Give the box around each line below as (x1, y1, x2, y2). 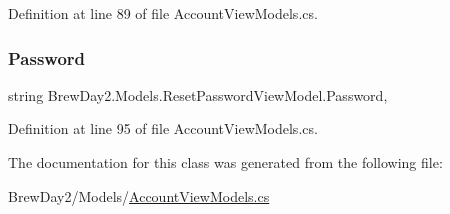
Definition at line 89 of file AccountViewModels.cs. (8, 3, 318, 23)
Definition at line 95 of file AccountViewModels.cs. (8, 118, 318, 139)
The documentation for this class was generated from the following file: (8, 152, 443, 172)
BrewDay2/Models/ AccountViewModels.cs (8, 185, 270, 206)
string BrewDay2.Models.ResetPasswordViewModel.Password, (8, 84, 388, 105)
